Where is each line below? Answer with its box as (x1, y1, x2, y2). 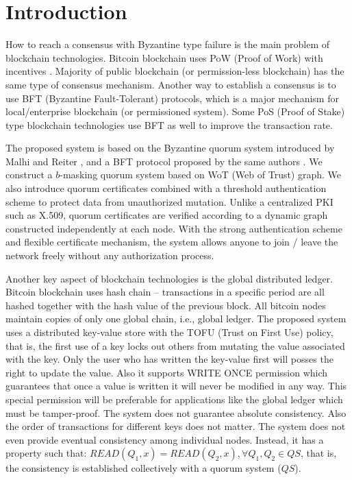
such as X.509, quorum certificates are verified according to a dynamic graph (5, 208, 328, 222)
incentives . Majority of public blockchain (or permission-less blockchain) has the (5, 64, 344, 78)
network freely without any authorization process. (5, 248, 214, 263)
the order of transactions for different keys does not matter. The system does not (5, 419, 346, 433)
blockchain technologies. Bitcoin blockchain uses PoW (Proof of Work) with (5, 50, 323, 64)
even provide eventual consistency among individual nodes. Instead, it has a (5, 432, 324, 446)
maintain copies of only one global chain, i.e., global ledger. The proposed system (5, 311, 347, 326)
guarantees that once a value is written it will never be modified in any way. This (5, 379, 347, 393)
